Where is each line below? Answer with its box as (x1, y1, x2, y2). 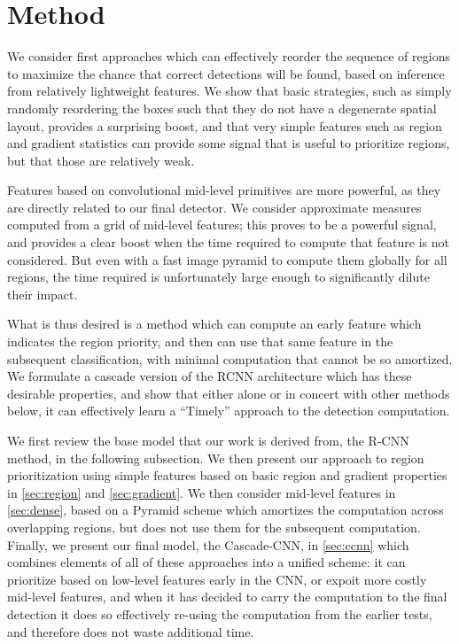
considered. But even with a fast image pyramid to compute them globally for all (7, 250, 447, 268)
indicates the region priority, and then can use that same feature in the (7, 332, 393, 351)
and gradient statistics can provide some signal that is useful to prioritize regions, (7, 134, 450, 152)
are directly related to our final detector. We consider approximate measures (7, 198, 422, 216)
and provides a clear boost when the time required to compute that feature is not (7, 233, 449, 252)
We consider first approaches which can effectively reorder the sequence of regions (7, 47, 450, 66)
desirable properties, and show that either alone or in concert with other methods (7, 384, 450, 402)
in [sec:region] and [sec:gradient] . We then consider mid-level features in (7, 483, 396, 501)
